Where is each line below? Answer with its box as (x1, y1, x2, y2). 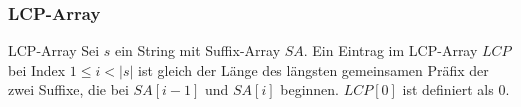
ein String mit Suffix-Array (114, 40, 281, 61)
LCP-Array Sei (8, 40, 100, 61)
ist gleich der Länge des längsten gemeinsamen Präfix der (138, 59, 489, 80)
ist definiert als (402, 79, 494, 100)
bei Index (8, 59, 66, 80)
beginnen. (280, 79, 339, 100)
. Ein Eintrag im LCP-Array (303, 40, 478, 61)
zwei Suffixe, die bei (8, 79, 129, 100)
